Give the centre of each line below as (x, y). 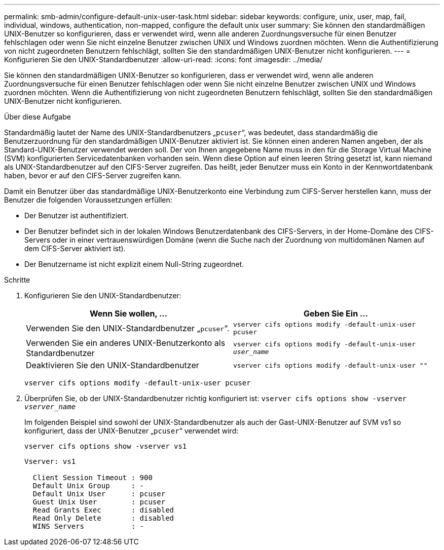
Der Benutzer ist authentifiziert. (77, 215)
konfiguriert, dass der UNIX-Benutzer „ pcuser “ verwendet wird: (132, 431)
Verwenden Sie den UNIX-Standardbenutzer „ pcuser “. (128, 328)
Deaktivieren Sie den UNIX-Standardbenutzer (113, 365)
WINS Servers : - (88, 526)
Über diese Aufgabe (38, 117)
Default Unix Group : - (88, 486)
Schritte (17, 280)
